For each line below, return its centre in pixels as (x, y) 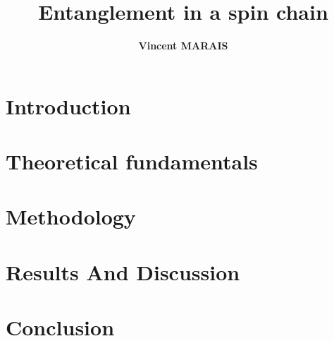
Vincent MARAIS (183, 46)
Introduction (68, 106)
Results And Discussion (123, 271)
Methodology (71, 216)
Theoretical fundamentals (132, 161)
